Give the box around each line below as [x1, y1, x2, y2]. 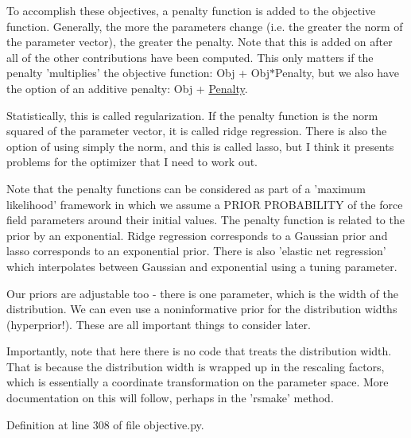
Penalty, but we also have [275, 64, 399, 81]
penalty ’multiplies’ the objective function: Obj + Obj [6, 64, 270, 81]
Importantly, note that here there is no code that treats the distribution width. [6, 343, 392, 359]
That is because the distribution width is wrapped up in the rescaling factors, [6, 358, 385, 374]
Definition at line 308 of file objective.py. [6, 416, 204, 432]
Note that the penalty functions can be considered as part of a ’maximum [6, 180, 366, 196]
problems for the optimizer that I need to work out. [6, 153, 258, 170]
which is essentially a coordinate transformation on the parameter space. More [6, 374, 389, 390]
